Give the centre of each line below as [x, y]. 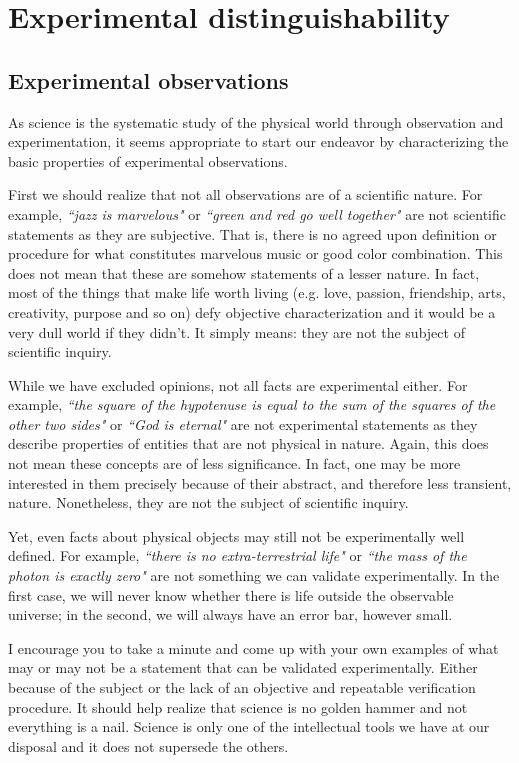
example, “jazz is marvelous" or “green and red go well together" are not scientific [257, 213]
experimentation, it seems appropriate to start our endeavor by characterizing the [258, 141]
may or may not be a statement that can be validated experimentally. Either [243, 667]
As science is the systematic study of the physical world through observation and [256, 121]
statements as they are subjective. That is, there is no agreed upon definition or [252, 233]
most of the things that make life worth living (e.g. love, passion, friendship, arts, [257, 292]
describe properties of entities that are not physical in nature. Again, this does [248, 443]
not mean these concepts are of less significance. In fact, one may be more [234, 463]
